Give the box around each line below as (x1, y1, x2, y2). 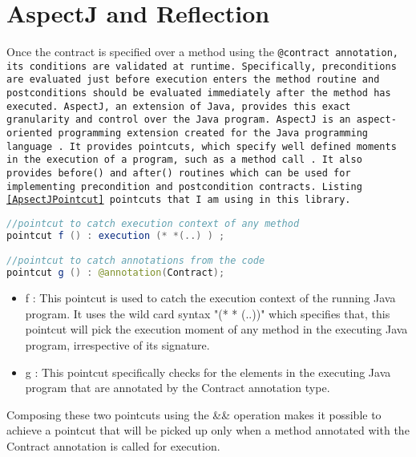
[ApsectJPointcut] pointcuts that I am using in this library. (6, 194, 351, 206)
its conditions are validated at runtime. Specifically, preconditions (6, 60, 397, 72)
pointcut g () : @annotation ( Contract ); (6, 267, 225, 279)
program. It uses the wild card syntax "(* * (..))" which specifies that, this (25, 305, 390, 322)
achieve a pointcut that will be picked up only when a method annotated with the (6, 422, 410, 439)
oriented (6, 127, 53, 140)
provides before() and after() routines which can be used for (6, 168, 351, 180)
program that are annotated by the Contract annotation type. (25, 379, 330, 396)
